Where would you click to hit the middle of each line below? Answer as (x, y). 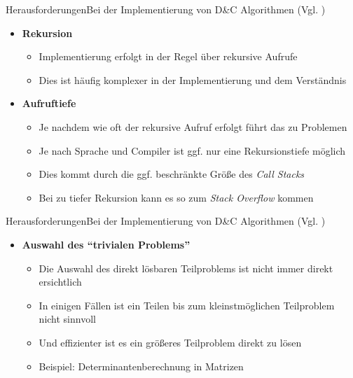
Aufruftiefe (49, 103)
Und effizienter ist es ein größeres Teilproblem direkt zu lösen (170, 342)
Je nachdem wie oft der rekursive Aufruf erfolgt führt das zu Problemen (193, 126)
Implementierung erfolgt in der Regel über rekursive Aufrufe (168, 56)
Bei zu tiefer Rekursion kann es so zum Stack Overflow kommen (176, 197)
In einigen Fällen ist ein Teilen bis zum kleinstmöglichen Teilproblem (187, 305)
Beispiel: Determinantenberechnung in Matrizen (141, 366)
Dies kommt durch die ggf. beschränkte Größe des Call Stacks (172, 174)
